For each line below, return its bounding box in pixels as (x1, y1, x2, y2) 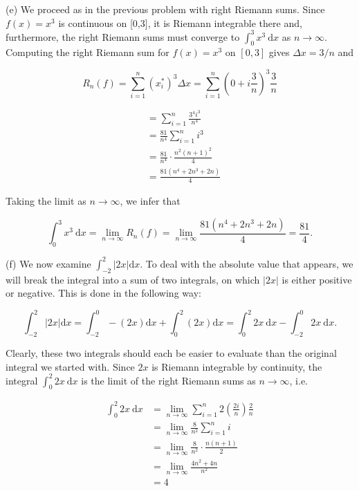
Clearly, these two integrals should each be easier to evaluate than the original (6, 345, 337, 360)
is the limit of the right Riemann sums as (81, 373, 256, 387)
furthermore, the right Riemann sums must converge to (6, 29, 240, 44)
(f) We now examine (6, 256, 91, 270)
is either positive (282, 272, 352, 286)
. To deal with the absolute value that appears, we (140, 256, 353, 270)
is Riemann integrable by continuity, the (151, 359, 322, 373)
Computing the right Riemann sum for (6, 45, 169, 59)
